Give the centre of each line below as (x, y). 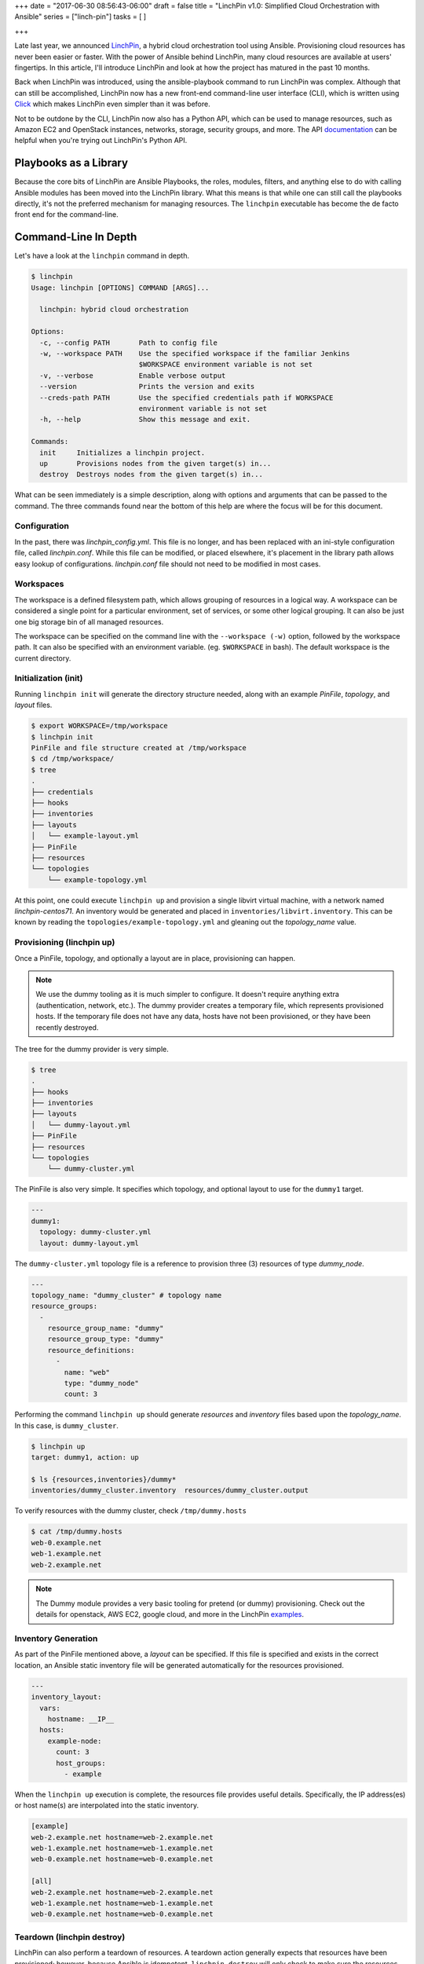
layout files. (33, 705)
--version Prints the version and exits (147, 387)
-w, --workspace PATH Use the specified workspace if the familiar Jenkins (195, 354)
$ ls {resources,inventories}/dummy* (104, 1479)
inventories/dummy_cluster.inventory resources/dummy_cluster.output (170, 1490)
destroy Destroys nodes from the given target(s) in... (151, 475)
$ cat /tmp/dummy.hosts (77, 1532)
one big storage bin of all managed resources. (89, 621)
